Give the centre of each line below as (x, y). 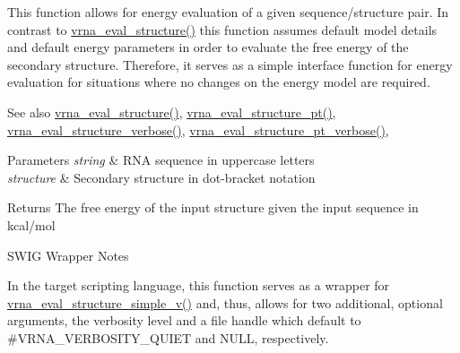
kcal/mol (31, 224)
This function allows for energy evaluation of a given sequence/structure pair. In (228, 12)
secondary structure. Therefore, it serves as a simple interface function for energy (230, 64)
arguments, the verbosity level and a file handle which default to (184, 320)
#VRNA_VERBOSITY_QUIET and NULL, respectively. (168, 337)
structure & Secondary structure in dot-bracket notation (161, 177)
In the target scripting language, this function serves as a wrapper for (199, 285)
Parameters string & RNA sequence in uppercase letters (161, 160)
